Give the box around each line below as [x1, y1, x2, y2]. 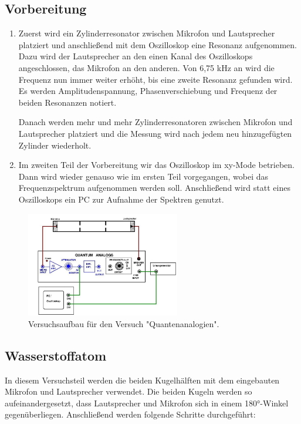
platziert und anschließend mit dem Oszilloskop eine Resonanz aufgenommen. [18, 38, 297, 51]
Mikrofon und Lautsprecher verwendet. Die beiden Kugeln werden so [5, 385, 252, 398]
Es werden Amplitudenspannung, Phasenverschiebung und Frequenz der [18, 85, 278, 97]
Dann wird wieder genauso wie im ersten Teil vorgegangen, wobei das [18, 170, 269, 182]
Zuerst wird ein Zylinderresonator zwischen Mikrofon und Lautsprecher [18, 27, 275, 39]
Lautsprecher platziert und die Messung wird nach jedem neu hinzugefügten [18, 127, 292, 139]
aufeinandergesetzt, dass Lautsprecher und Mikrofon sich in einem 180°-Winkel [5, 396, 289, 409]
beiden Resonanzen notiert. [18, 96, 117, 108]
